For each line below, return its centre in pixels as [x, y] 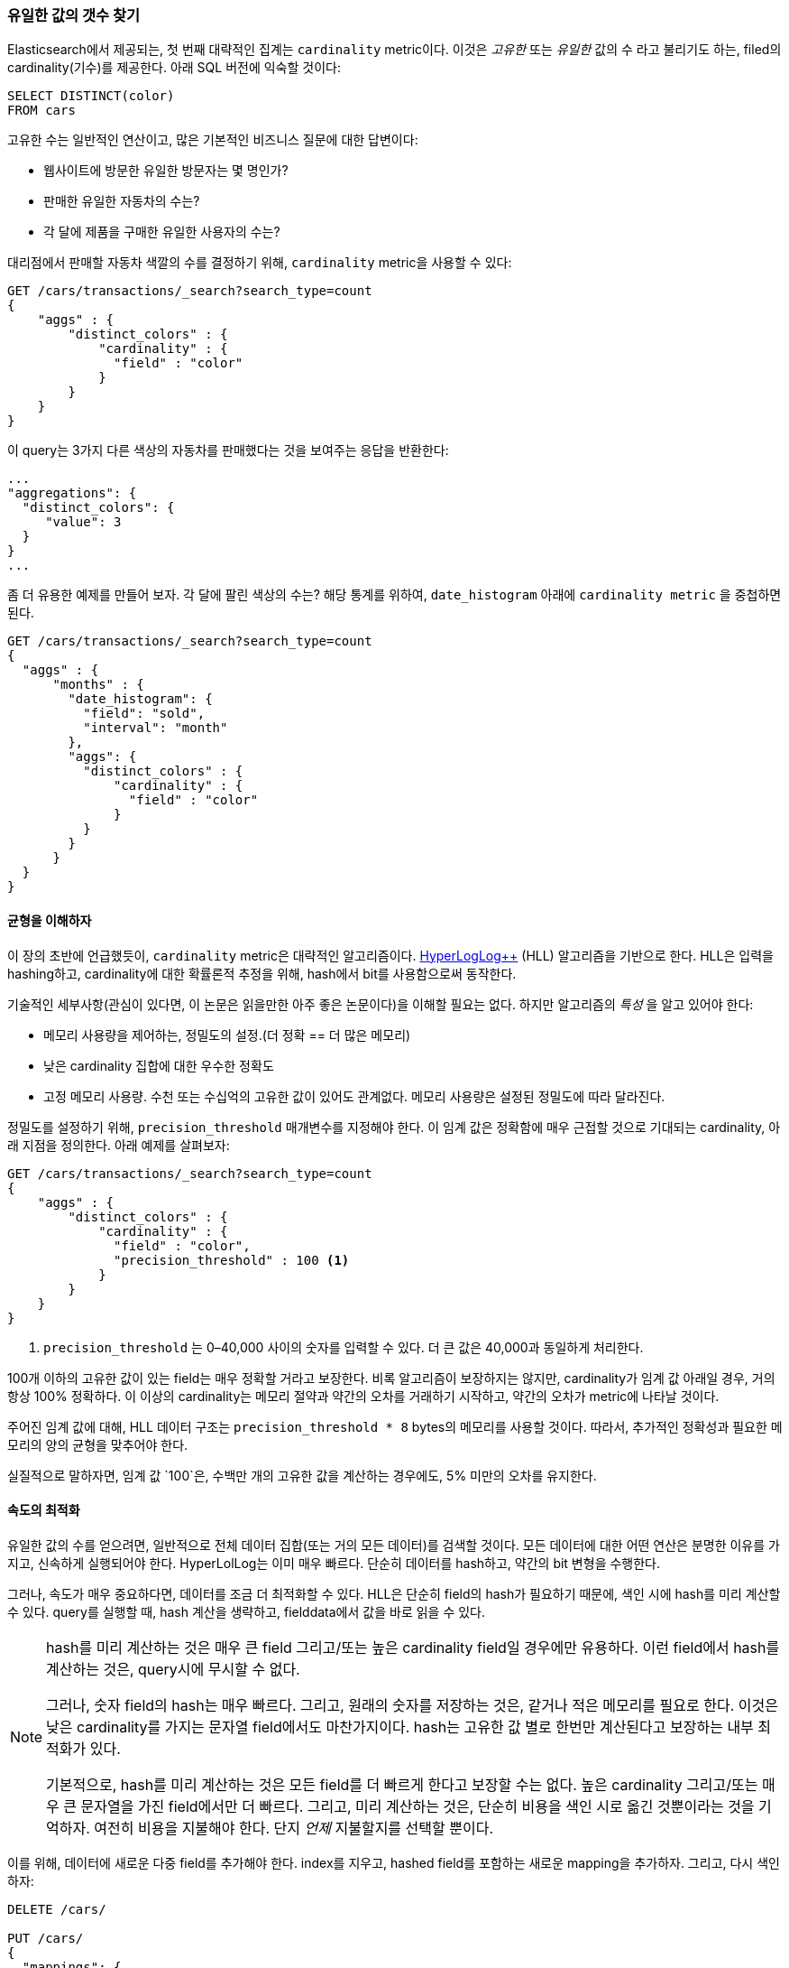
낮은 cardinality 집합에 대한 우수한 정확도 [159, 1065]
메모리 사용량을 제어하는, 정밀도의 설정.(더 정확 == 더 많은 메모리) [227, 1035]
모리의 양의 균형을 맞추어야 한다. [98, 1444]
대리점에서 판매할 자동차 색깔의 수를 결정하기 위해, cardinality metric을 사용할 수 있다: [260, 263]
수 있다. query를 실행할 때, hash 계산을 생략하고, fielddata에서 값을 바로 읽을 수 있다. [247, 1611]
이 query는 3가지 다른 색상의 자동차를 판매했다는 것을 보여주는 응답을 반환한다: [228, 450]
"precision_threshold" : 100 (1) [232, 1260]
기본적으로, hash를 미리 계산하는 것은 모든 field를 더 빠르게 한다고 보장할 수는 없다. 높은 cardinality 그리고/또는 [402, 1784]
